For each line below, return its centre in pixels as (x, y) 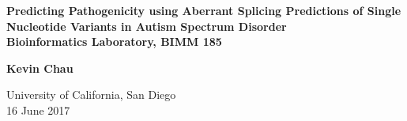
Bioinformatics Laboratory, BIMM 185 (114, 42)
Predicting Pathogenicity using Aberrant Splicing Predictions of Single (204, 10)
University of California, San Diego (91, 95)
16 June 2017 (38, 110)
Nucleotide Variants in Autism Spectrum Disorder (147, 26)
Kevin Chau (40, 68)
